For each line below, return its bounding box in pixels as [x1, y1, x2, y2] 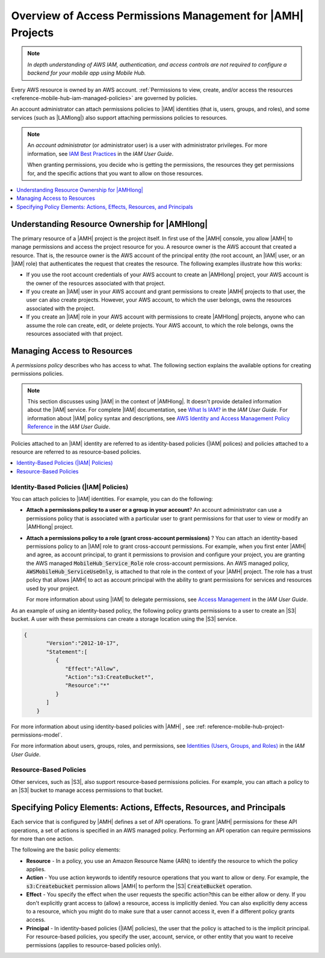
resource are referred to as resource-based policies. [11, 449, 141, 456]
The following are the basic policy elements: [11, 846, 120, 853]
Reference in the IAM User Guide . [27, 423, 111, 431]
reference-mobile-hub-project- [207, 723, 285, 730]
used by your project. [26, 585, 79, 592]
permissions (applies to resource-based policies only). [26, 941, 162, 948]
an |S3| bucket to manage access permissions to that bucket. [11, 786, 164, 794]
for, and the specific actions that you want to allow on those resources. [27, 169, 203, 177]
